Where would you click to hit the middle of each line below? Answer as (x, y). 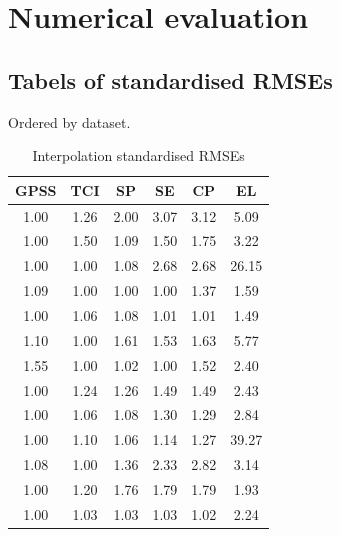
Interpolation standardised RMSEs (138, 155)
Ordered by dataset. (69, 121)
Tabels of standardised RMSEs (170, 79)
